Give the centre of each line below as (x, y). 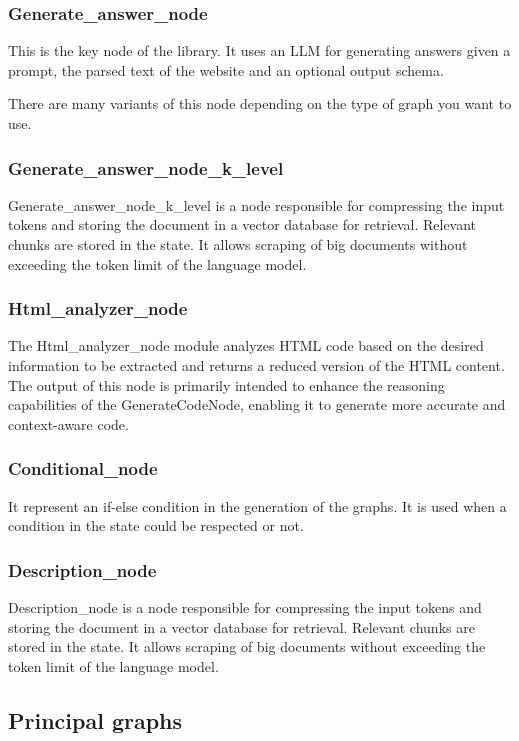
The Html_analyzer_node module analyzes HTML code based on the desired (246, 345)
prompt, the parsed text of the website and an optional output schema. (226, 69)
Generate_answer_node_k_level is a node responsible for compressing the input (256, 204)
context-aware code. (68, 423)
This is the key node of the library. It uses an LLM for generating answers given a (259, 50)
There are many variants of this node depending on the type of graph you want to (260, 103)
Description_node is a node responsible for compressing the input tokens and (245, 607)
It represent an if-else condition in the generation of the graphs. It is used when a (257, 505)
